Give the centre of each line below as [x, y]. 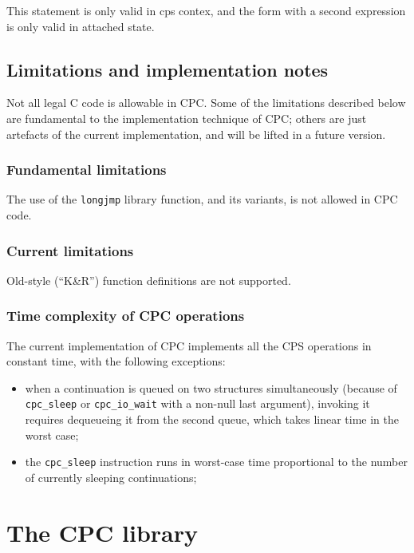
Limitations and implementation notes [168, 69]
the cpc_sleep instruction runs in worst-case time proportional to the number [216, 462]
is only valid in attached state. [81, 26]
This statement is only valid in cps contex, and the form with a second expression [206, 10]
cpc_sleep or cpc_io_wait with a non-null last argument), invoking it [197, 403]
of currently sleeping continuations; [111, 477]
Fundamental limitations [87, 170]
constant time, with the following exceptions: [116, 361]
